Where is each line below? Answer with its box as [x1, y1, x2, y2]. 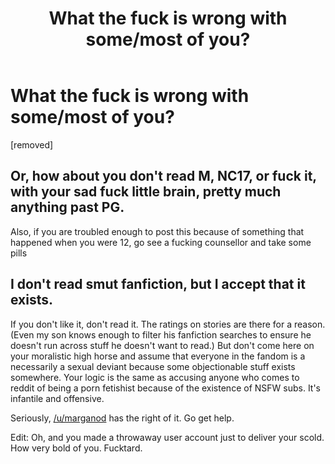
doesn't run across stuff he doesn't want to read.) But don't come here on [10, 339, 315, 351]
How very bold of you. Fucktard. [10, 442, 143, 454]
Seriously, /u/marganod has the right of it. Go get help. [10, 412, 235, 424]
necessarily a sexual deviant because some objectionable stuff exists [10, 360, 296, 372]
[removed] [10, 138, 54, 151]
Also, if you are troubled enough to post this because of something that [10, 225, 305, 237]
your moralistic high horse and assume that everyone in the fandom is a [10, 350, 306, 362]
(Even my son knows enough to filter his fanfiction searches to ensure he [10, 328, 312, 341]
